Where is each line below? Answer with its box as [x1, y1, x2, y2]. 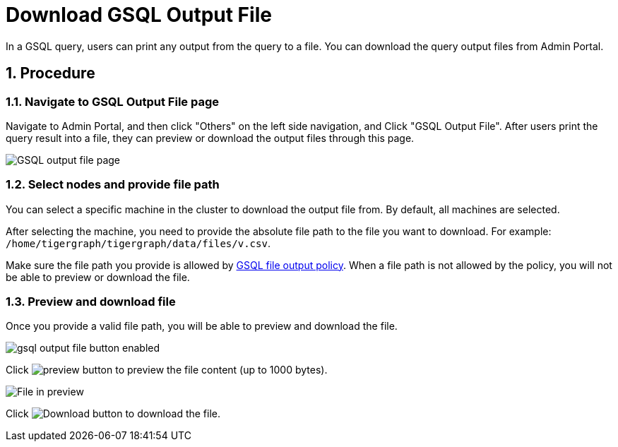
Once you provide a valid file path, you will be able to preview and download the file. [6, 320, 398, 333]
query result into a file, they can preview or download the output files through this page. [6, 131, 415, 144]
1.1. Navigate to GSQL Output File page [6, 94, 219, 109]
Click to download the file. [6, 407, 221, 420]
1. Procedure [6, 64, 95, 83]
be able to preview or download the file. [6, 270, 190, 283]
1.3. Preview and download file [6, 294, 176, 309]
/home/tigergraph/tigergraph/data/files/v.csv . [6, 237, 271, 249]
